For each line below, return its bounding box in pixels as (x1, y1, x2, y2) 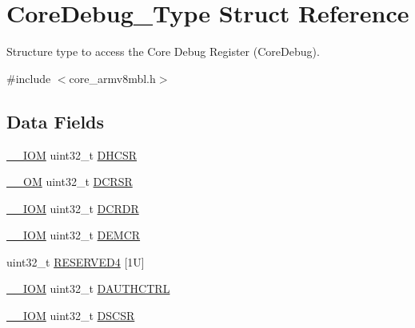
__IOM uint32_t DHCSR (6, 146, 137, 163)
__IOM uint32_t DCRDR (6, 200, 139, 216)
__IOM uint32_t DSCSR (6, 307, 135, 324)
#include (6, 69, 51, 86)
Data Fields (6, 109, 105, 133)
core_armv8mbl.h (69, 69, 156, 86)
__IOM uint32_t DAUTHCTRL (6, 280, 170, 297)
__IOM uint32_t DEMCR (6, 227, 141, 243)
